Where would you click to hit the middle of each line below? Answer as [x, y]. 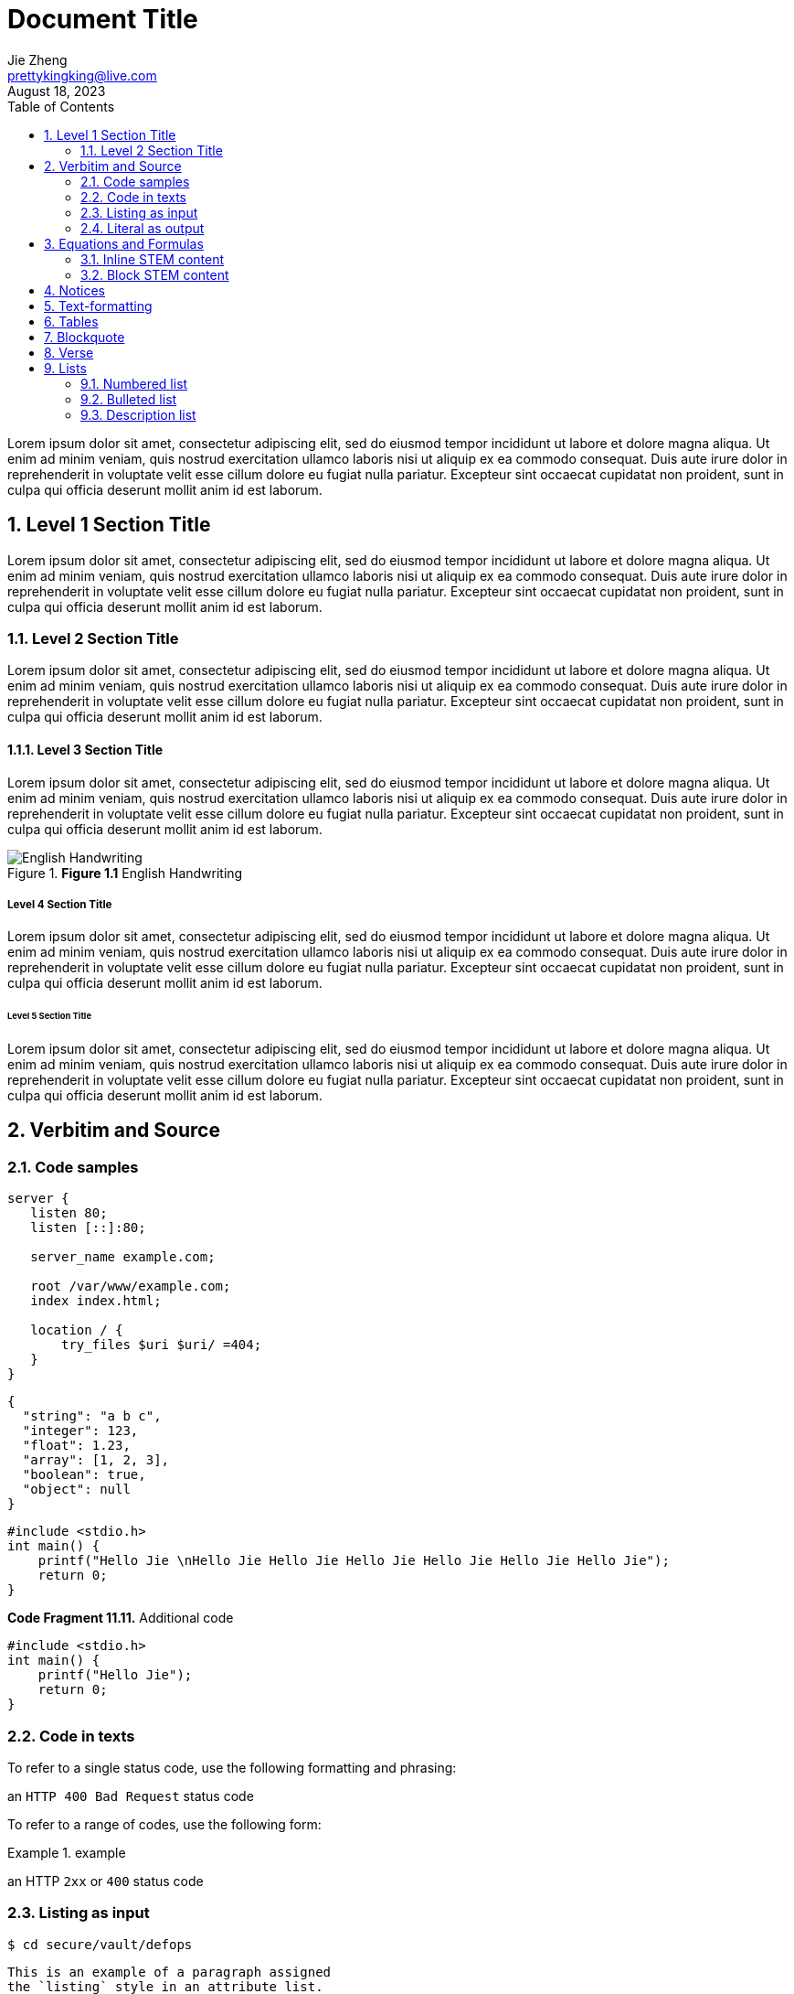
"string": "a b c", [92, 1416]
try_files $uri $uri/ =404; [162, 1345]
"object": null [76, 1490]
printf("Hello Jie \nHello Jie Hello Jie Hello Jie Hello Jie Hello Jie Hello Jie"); [354, 1561]
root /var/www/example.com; [131, 1286]
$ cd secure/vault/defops [100, 1944]
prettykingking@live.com [82, 75]
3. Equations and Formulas [124, 243]
